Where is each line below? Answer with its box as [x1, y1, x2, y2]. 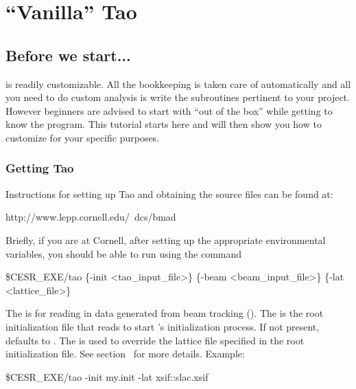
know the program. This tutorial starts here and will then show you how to [5, 117, 322, 131]
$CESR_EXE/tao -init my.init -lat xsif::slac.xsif [5, 369, 209, 384]
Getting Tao [5, 159, 74, 177]
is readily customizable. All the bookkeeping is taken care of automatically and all [5, 76, 351, 91]
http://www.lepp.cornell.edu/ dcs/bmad [5, 210, 176, 224]
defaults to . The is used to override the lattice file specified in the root [5, 333, 305, 347]
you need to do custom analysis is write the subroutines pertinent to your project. [5, 90, 350, 104]
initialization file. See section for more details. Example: [5, 346, 245, 361]
